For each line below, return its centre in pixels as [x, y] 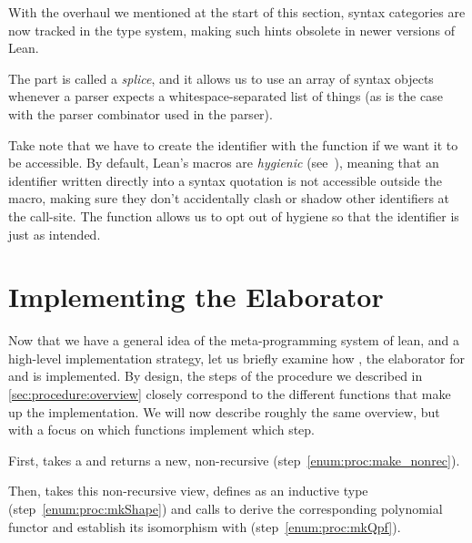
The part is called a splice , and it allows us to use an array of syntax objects [221, 78]
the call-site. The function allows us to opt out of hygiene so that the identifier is [234, 215]
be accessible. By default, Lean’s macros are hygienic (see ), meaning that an [224, 163]
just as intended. [55, 234]
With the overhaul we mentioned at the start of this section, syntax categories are [237, 12]
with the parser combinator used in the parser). [141, 113]
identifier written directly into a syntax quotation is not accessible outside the [225, 180]
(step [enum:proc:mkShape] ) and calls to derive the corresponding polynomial [226, 508]
